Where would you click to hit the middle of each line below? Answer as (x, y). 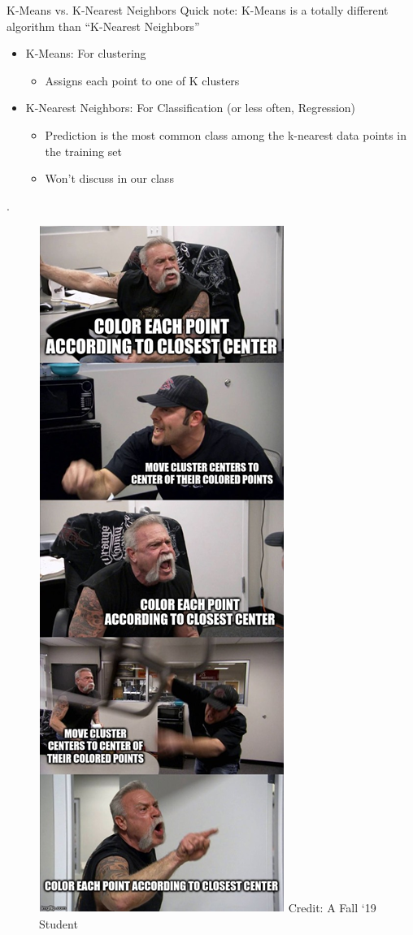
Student (59, 923)
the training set (83, 151)
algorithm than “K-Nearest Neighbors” (103, 26)
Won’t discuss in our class (109, 178)
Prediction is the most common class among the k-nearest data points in (226, 134)
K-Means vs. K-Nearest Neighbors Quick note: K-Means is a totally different (198, 10)
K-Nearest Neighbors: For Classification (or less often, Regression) (191, 108)
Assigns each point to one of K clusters (142, 80)
